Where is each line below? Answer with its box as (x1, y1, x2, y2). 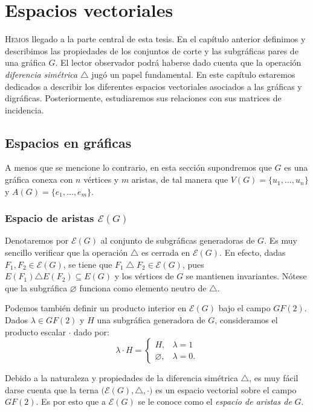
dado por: (74, 325, 109, 338)
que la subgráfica (5, 281, 68, 294)
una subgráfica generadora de (97, 314, 205, 326)
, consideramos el (215, 314, 278, 326)
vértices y (83, 173, 119, 186)
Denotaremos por (5, 234, 69, 247)
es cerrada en (141, 246, 190, 259)
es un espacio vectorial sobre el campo (155, 383, 297, 396)
